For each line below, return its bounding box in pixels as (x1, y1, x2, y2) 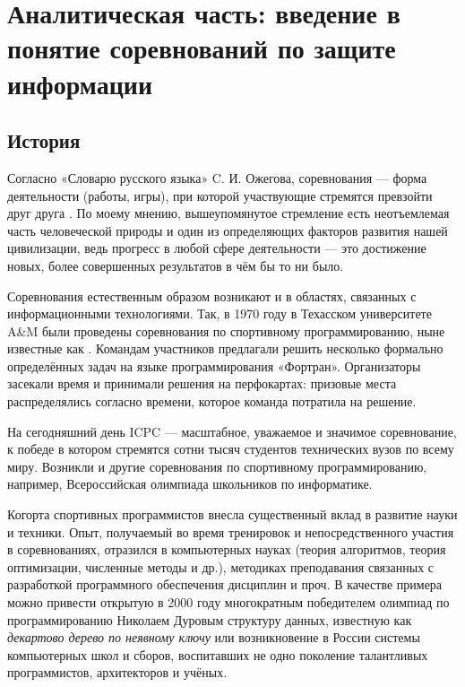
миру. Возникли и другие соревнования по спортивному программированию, (7, 457, 427, 475)
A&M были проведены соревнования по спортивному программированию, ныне (7, 321, 445, 340)
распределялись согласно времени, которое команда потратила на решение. (7, 392, 417, 411)
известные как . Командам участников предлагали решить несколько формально (7, 339, 443, 358)
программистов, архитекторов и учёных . (7, 663, 228, 682)
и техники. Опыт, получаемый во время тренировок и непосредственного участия (7, 522, 454, 541)
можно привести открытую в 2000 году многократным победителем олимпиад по (7, 593, 450, 612)
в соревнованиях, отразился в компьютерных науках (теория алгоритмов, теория (7, 540, 446, 559)
